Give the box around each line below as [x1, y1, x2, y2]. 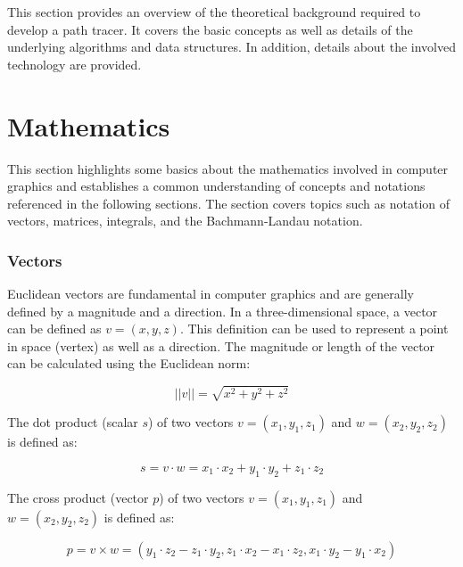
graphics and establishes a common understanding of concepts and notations [7, 177, 426, 195]
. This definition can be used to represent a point [179, 319, 449, 338]
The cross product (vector [7, 488, 149, 506]
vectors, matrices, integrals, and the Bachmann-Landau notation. [7, 211, 363, 230]
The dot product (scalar [7, 413, 138, 431]
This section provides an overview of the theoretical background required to [7, 3, 421, 21]
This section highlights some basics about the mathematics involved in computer [7, 159, 449, 177]
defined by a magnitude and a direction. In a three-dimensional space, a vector [7, 301, 438, 320]
